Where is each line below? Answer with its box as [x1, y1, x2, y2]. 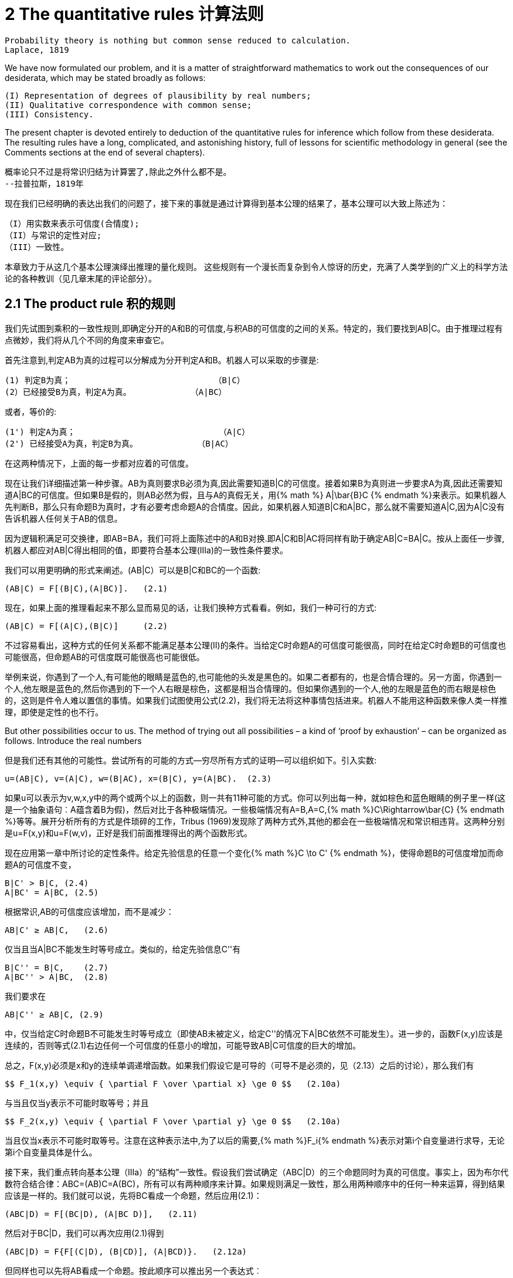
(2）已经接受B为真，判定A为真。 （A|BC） [5, 387, 227, 397]
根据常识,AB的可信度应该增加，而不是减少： [5, 906, 174, 917]
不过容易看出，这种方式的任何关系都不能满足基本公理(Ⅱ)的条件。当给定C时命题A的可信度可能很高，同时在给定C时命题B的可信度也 [5, 640, 507, 650]
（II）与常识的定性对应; [5, 230, 102, 240]
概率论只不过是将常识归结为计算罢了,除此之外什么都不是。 [5, 167, 232, 177]
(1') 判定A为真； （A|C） [5, 427, 250, 437]
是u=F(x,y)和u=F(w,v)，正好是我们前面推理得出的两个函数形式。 [5, 827, 252, 838]
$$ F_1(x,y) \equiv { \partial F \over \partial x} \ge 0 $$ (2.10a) [5, 1078, 341, 1088]
